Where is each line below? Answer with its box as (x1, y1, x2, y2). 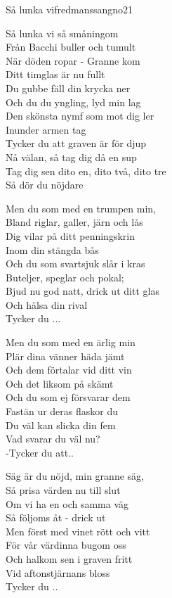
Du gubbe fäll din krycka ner (6, 80, 131, 95)
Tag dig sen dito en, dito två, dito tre (6, 163, 166, 178)
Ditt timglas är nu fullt (6, 67, 105, 82)
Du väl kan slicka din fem (6, 417, 116, 432)
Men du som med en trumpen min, (6, 201, 157, 215)
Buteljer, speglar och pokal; (6, 269, 124, 284)
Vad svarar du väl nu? (6, 431, 100, 446)
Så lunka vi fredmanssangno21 (6, 2, 133, 16)
